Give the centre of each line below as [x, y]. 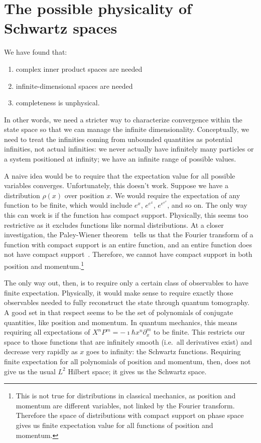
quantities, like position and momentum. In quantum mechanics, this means [121, 322]
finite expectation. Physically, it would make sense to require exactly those [119, 292]
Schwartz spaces [61, 28]
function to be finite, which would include [68, 205]
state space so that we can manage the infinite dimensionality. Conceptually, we [127, 129]
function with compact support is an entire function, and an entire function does [128, 244]
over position [84, 195]
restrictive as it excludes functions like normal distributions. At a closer [114, 225]
